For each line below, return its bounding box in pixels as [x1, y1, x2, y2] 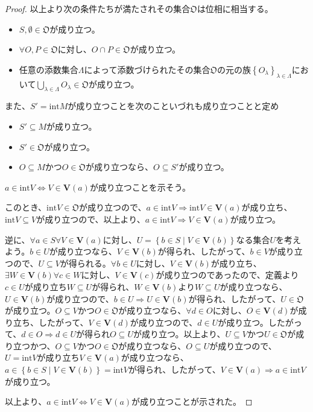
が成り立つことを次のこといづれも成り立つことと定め [68, 100, 279, 112]
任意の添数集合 [19, 63, 78, 75]
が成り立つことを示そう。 [89, 180, 191, 193]
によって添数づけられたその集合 [84, 63, 210, 75]
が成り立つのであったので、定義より [156, 268, 299, 281]
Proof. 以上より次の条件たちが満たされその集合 [5, 2, 191, 14]
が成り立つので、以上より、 [36, 212, 145, 225]
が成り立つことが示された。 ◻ [131, 395, 253, 408]
